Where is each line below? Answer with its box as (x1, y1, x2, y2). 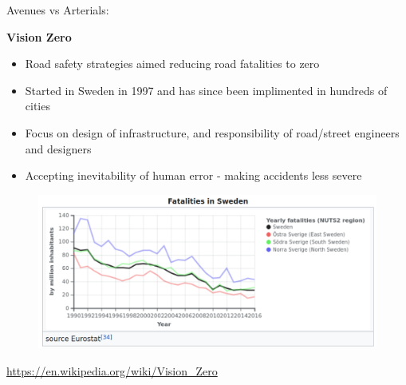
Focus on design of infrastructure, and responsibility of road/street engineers (25, 124, 400, 141)
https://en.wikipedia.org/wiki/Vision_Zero (6, 362, 218, 379)
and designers (25, 140, 92, 157)
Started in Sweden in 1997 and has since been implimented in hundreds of (25, 81, 388, 98)
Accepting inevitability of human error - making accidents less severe (25, 167, 362, 184)
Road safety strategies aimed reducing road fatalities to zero (25, 55, 320, 72)
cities (25, 97, 50, 114)
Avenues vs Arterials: (6, 2, 109, 18)
